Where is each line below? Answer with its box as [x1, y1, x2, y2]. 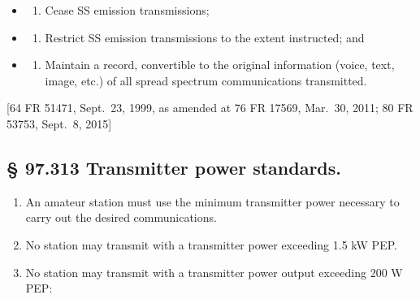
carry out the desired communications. [25, 209, 217, 226]
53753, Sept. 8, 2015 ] [6, 115, 112, 132]
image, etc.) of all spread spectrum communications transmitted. [45, 71, 367, 89]
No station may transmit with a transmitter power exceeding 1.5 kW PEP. [25, 236, 397, 253]
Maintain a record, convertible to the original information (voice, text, [45, 56, 395, 73]
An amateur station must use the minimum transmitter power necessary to [25, 193, 400, 210]
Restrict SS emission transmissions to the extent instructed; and [45, 28, 365, 45]
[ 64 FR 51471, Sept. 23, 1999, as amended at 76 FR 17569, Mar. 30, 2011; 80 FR [6, 99, 414, 116]
